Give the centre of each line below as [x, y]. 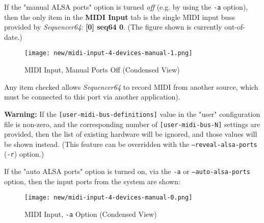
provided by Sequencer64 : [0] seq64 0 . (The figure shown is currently [113, 27]
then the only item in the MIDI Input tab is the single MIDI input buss [120, 17]
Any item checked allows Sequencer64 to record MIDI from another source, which [131, 86]
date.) [13, 36]
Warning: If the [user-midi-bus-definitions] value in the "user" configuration [132, 114]
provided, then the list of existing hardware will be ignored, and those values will [131, 134]
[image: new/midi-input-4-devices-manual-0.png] [109, 198]
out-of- [235, 27]
